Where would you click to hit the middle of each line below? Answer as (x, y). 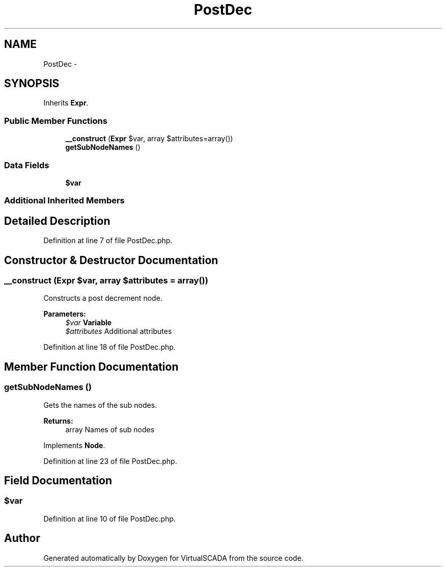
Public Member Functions (56, 121)
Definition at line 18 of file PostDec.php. (109, 347)
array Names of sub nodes (110, 429)
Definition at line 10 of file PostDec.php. (110, 518)
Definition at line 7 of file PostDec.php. (108, 241)
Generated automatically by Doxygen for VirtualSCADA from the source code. (173, 558)
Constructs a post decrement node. (103, 298)
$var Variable (89, 323)
